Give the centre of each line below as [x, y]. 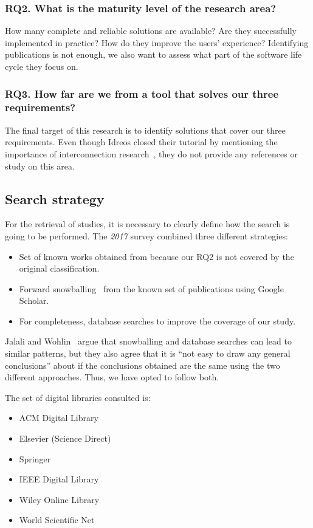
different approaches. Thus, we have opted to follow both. [112, 377]
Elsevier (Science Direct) [65, 438]
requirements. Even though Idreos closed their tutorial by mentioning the [141, 142]
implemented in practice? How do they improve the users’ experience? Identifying [157, 42]
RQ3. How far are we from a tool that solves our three [142, 93]
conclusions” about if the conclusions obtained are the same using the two [143, 365]
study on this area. [40, 166]
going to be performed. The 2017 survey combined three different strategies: [146, 235]
